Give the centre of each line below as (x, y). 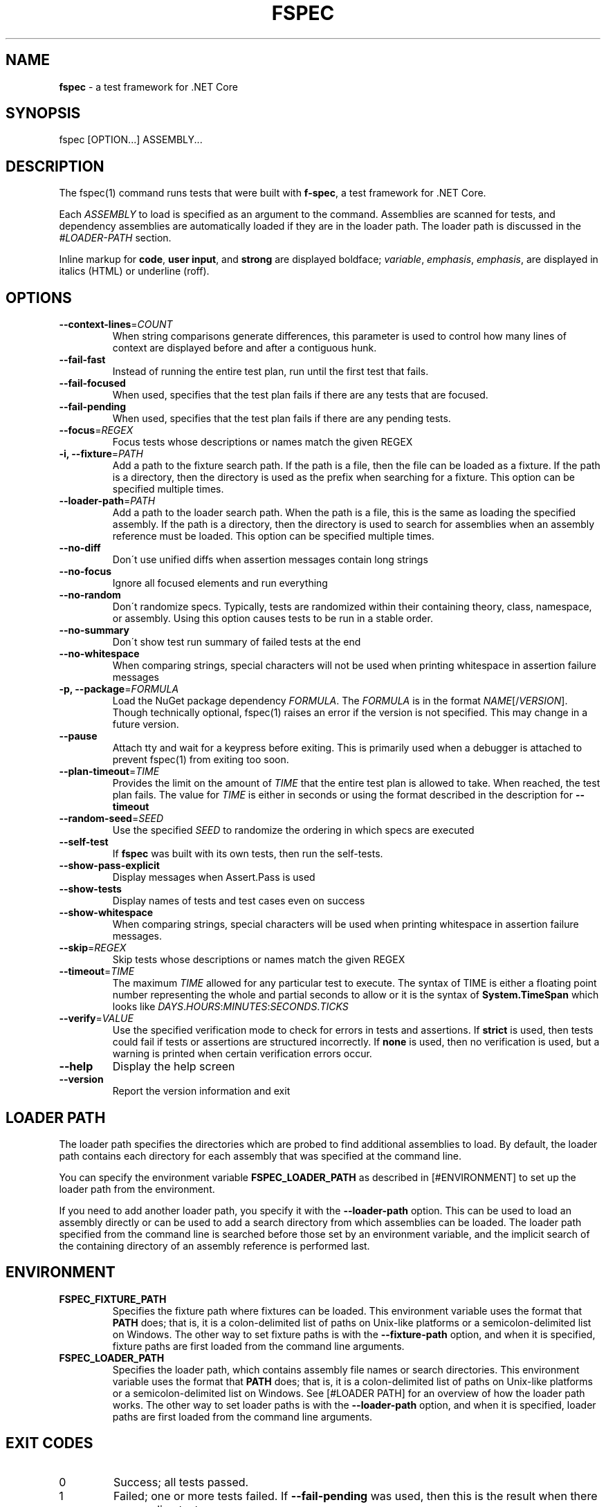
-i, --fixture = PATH (101, 454)
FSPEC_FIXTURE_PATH (113, 1299)
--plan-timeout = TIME (109, 771)
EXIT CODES (49, 1443)
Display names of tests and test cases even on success (239, 901)
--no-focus (85, 572)
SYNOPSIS (43, 113)
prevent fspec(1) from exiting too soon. (201, 760)
